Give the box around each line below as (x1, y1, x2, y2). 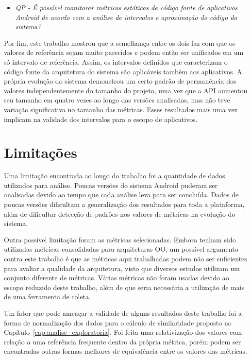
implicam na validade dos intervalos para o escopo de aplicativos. (4, 114, 198, 124)
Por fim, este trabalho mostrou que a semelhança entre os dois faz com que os (4, 37, 235, 48)
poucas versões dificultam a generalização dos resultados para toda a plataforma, (4, 199, 245, 209)
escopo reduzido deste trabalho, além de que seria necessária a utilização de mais (4, 282, 245, 292)
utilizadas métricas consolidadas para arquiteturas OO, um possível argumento (4, 244, 238, 254)
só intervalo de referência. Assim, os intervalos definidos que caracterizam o (4, 56, 228, 67)
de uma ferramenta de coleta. (4, 291, 91, 302)
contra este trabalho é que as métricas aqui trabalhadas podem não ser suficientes (4, 254, 247, 263)
